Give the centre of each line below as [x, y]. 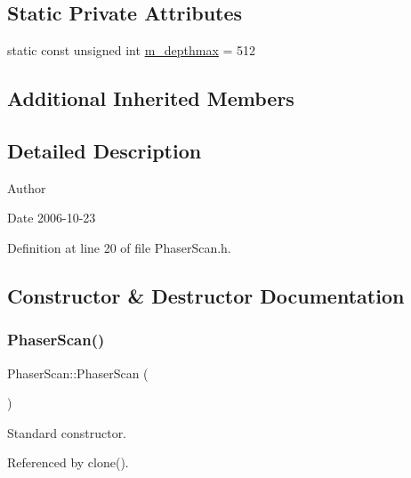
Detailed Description [105, 150]
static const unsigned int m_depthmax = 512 [132, 50]
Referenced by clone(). [68, 462]
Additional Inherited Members [151, 98]
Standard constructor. [67, 432]
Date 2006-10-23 [52, 218]
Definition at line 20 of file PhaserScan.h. [119, 247]
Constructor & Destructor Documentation [206, 295]
